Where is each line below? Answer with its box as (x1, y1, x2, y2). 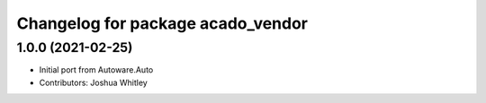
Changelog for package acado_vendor (16, 13, 309, 33)
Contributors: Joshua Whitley (39, 77, 148, 88)
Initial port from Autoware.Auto (39, 64, 154, 75)
